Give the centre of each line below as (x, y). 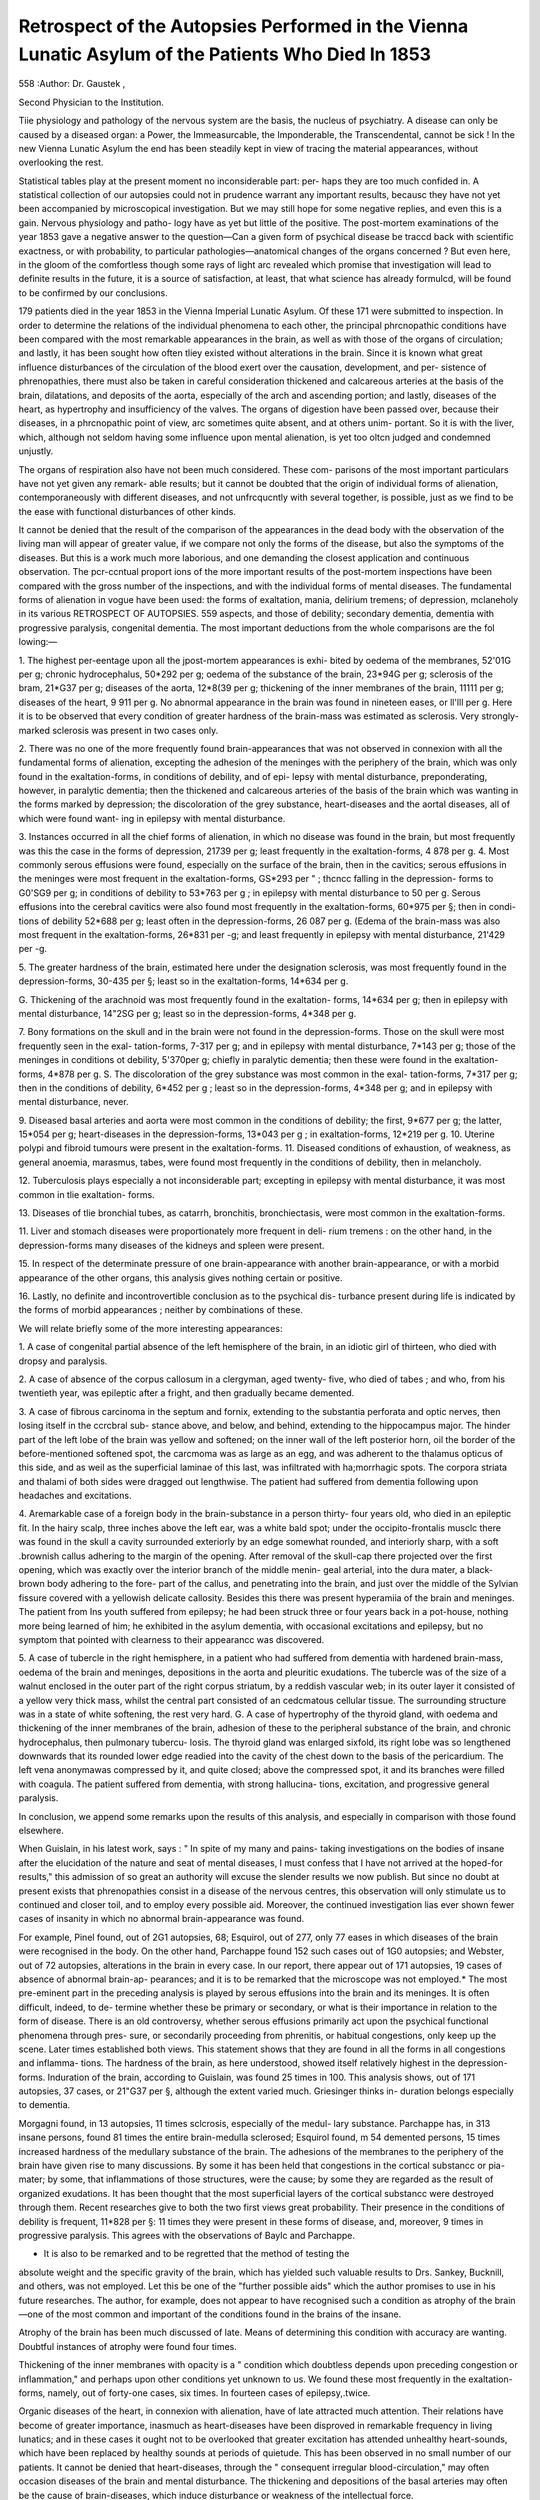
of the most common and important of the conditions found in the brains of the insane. (223, 2314)
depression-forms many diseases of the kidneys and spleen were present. (171, 1245)
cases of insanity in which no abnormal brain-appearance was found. (161, 1919)
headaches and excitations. (75, 1496)
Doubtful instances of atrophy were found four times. (127, 2346)
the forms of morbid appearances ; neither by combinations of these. (161, 1310)
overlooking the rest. (61, 162)
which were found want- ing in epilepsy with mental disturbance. (152, 818)
